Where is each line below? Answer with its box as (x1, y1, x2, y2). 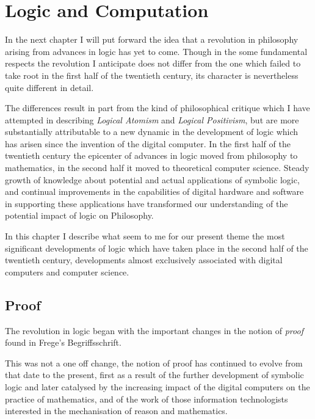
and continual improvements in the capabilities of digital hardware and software (5, 185, 304, 198)
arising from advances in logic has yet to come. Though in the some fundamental (5, 45, 308, 57)
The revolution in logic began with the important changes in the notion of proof (5, 324, 303, 337)
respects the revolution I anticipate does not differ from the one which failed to (5, 57, 301, 70)
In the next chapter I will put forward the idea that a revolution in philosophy (5, 33, 299, 46)
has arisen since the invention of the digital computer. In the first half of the (5, 137, 291, 150)
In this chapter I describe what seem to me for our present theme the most (5, 230, 285, 242)
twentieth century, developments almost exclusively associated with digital (5, 253, 283, 266)
